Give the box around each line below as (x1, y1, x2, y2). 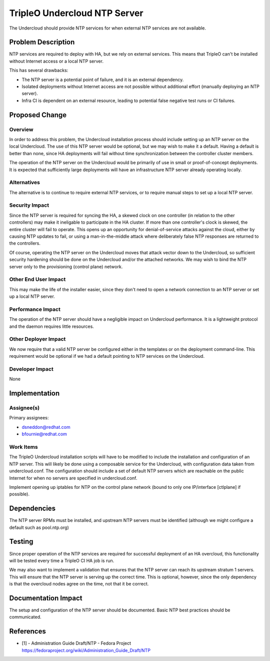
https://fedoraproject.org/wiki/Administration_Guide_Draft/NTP (21, 647, 151, 653)
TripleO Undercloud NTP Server (9, 8, 143, 19)
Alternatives (9, 179, 40, 186)
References (9, 627, 46, 635)
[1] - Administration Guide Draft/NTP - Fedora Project (21, 640, 131, 646)
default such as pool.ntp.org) (9, 524, 69, 530)
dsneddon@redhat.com (21, 424, 70, 430)
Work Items (9, 443, 38, 450)
